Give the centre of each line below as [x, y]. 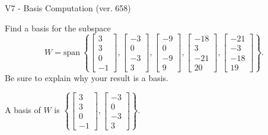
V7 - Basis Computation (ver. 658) [68, 8]
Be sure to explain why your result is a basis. [87, 77]
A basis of [23, 110]
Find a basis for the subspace [58, 28]
